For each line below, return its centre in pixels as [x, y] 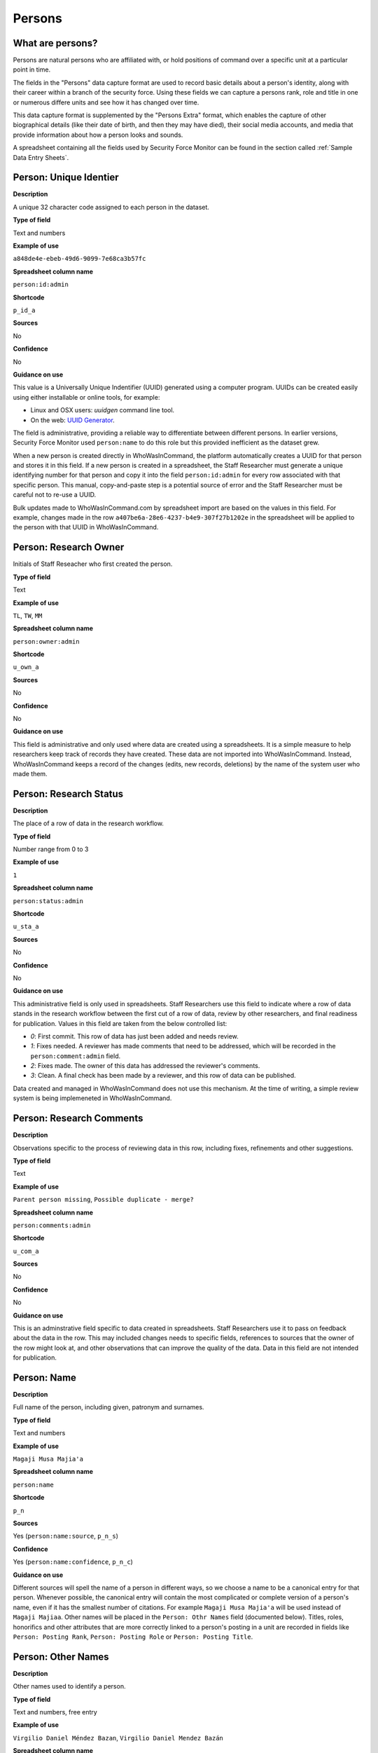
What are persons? [55, 43]
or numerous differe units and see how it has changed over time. [106, 102]
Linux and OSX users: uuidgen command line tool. [103, 410]
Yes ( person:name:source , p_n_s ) [65, 1536]
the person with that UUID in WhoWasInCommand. [86, 527]
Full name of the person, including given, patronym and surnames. [108, 1407]
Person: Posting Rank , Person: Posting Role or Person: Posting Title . [133, 1637]
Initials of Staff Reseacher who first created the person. [93, 564]
